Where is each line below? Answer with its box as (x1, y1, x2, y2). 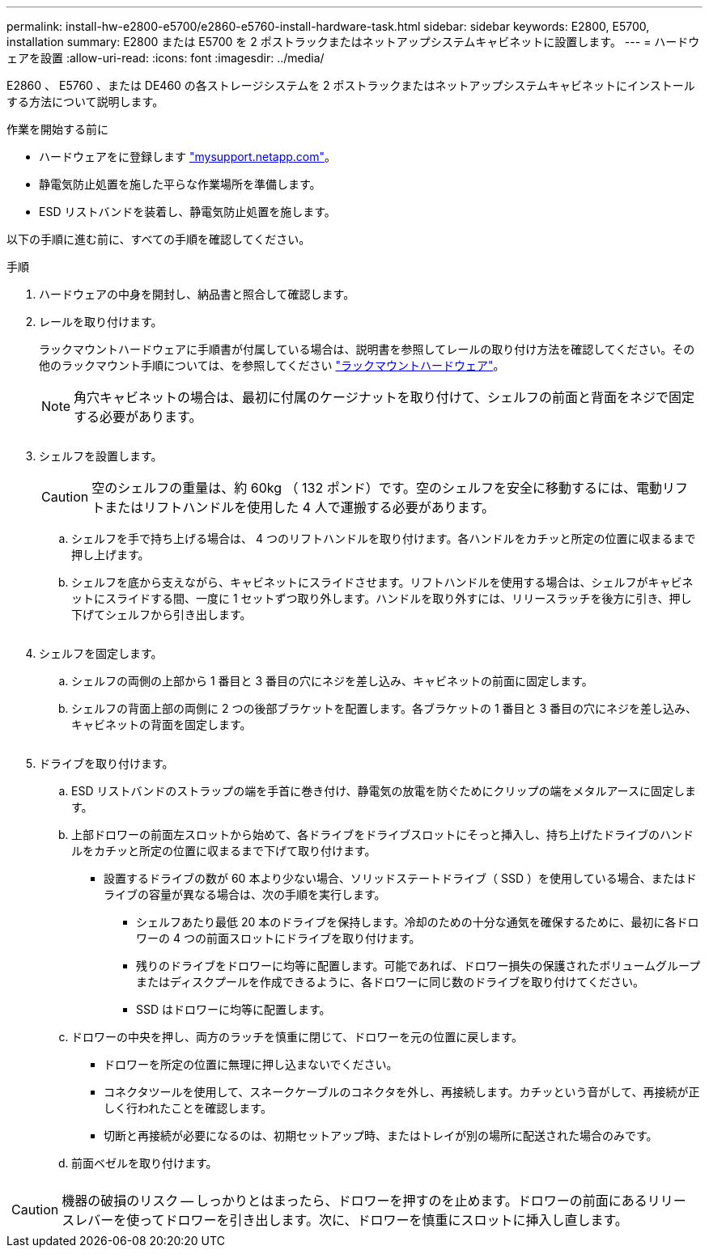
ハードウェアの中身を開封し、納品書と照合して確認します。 (39, 287, 355, 301)
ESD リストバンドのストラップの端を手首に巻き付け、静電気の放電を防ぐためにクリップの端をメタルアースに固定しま (71, 784, 696, 798)
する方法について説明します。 (6, 95, 164, 108)
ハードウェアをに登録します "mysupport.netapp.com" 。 (39, 150, 336, 163)
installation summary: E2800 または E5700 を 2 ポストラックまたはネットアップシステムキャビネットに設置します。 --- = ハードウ (6, 35, 700, 49)
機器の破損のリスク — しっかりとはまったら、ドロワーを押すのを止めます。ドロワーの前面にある (62, 1193, 647, 1209)
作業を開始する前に (6, 122, 108, 136)
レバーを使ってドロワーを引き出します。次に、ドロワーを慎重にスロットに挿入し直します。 (74, 1212, 628, 1228)
